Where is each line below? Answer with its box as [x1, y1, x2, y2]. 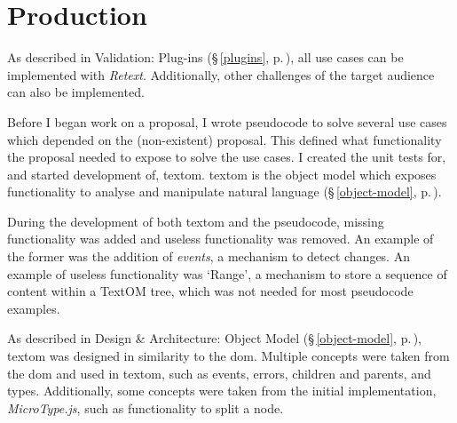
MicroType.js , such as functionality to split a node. [7, 398, 284, 417]
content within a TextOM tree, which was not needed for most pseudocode [7, 282, 414, 300]
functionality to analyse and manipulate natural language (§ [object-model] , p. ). [7, 182, 442, 201]
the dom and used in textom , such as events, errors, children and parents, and [7, 363, 431, 382]
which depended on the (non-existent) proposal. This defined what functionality [7, 130, 442, 148]
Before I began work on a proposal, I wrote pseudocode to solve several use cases [7, 112, 447, 131]
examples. [7, 299, 60, 317]
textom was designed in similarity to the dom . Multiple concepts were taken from [7, 347, 450, 365]
